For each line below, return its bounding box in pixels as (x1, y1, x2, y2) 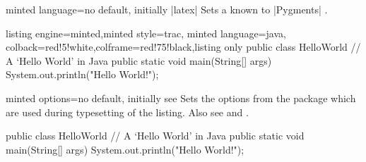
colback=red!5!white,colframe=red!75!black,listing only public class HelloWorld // (6, 39, 361, 54)
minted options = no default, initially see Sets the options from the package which (6, 90, 356, 105)
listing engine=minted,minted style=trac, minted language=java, (6, 25, 286, 40)
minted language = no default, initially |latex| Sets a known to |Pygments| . (6, 2, 328, 16)
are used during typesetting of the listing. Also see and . (6, 104, 249, 119)
